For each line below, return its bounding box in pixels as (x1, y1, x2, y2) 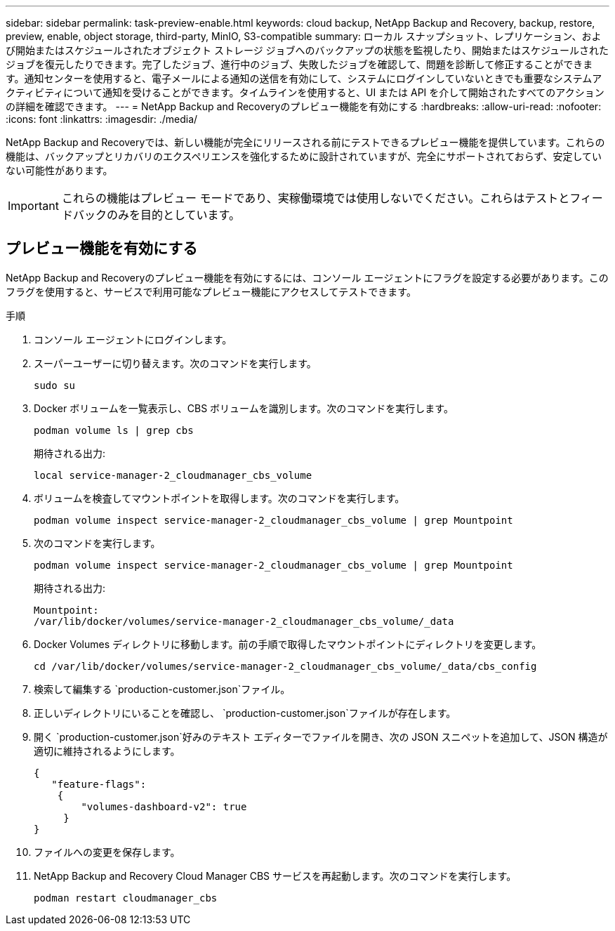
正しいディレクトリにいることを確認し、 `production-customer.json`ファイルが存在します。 (34, 706, 456, 719)
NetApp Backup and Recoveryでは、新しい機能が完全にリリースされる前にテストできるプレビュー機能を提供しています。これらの (6, 136, 605, 148)
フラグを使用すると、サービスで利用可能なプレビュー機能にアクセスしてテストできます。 (6, 285, 416, 298)
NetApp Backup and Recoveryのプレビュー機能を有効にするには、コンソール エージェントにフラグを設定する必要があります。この (6, 271, 609, 284)
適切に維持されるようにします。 (34, 744, 180, 757)
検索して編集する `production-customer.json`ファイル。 (34, 682, 291, 695)
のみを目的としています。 (106, 208, 240, 222)
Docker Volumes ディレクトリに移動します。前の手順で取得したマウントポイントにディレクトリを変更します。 (34, 638, 542, 650)
